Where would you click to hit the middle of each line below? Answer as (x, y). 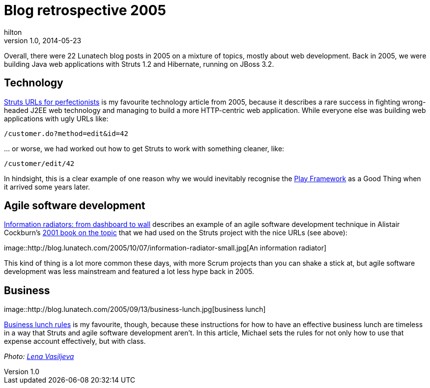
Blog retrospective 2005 (85, 10)
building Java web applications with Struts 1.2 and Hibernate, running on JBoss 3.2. (139, 64)
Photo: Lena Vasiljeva (39, 357)
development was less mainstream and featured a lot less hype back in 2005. (129, 272)
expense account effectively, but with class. (75, 341)
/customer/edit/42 (39, 163)
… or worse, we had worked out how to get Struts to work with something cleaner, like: (144, 148)
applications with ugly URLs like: (56, 118)
